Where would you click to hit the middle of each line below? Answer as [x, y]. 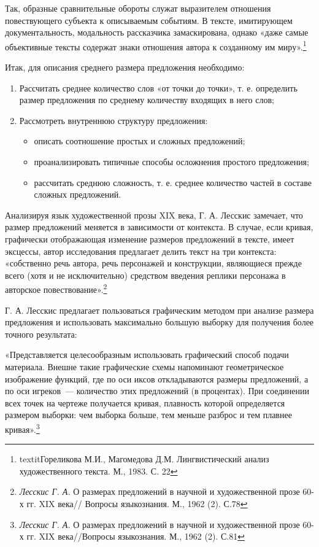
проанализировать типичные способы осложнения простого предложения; [171, 161]
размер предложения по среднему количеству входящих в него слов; [147, 100]
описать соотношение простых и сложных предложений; [140, 141]
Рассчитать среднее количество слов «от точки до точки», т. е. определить [158, 87]
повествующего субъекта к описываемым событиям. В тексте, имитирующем [149, 20]
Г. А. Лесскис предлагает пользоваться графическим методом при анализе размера [159, 310]
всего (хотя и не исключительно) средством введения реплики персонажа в [145, 275]
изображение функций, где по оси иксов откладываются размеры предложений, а [157, 378]
